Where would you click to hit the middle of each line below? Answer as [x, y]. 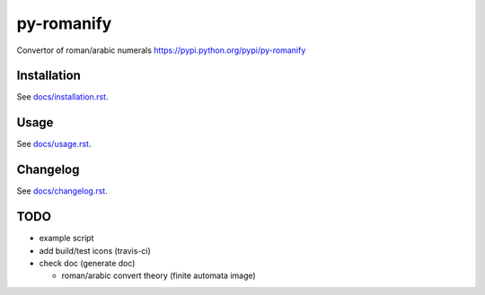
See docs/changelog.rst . [62, 191]
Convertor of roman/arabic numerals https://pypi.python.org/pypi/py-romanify [161, 50]
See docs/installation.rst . [62, 97]
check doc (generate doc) [87, 263]
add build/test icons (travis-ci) [95, 250]
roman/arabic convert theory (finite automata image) [159, 276]
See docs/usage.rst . [54, 144]
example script [66, 239]
